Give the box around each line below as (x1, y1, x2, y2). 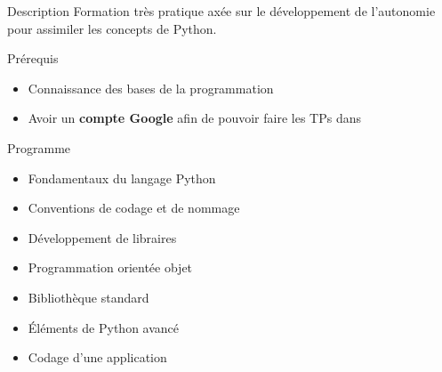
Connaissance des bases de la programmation (28, 78, 274, 97)
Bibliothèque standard (28, 287, 149, 306)
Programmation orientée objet (28, 258, 193, 277)
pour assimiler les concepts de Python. (7, 19, 217, 37)
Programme (7, 138, 71, 157)
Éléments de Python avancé (28, 318, 180, 336)
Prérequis (7, 49, 59, 68)
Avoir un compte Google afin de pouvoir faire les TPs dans (28, 109, 361, 127)
